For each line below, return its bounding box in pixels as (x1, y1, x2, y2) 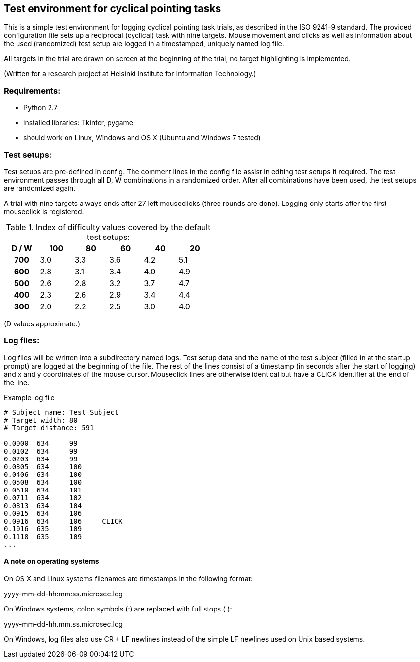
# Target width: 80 (4, 416, 78, 424)
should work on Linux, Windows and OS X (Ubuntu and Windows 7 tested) (23, 134, 261, 142)
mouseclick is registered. (4, 207, 84, 216)
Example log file (4, 393, 55, 402)
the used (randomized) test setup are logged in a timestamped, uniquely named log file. (4, 39, 284, 48)
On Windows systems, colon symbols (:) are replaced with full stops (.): (4, 604, 232, 613)
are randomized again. (4, 184, 76, 192)
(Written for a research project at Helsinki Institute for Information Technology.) (4, 69, 256, 78)
